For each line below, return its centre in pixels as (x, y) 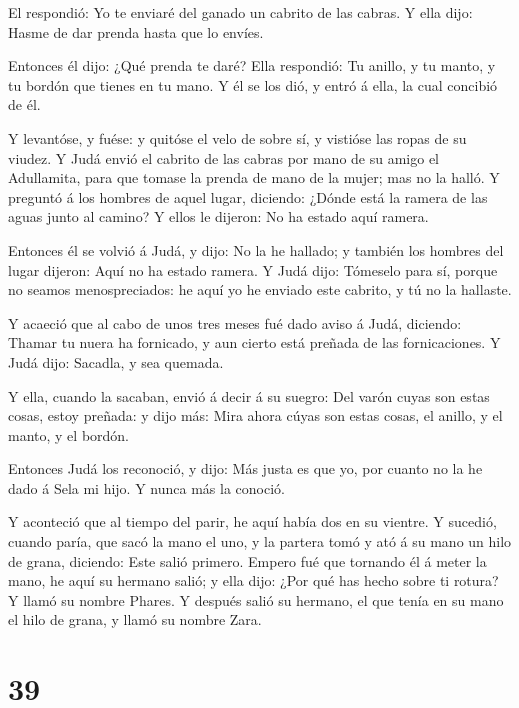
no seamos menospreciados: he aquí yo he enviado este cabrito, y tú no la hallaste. (260, 289)
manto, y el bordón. (69, 434)
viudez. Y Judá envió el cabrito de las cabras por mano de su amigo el (224, 157)
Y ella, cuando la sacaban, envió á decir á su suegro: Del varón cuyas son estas (249, 395)
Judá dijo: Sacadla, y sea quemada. (116, 361)
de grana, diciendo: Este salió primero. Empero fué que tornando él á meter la (247, 560)
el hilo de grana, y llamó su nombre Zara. (135, 619)
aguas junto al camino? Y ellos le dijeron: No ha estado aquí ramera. (218, 216)
